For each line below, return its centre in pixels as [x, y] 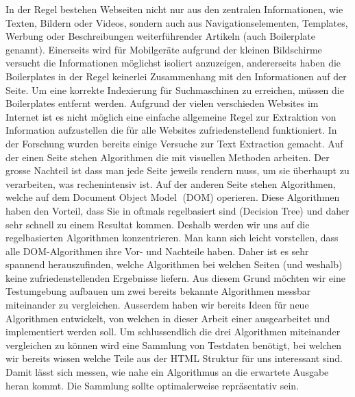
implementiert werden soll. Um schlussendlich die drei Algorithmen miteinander [173, 332]
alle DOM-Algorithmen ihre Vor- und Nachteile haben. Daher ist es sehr [157, 251]
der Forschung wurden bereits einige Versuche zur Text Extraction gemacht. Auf [174, 143]
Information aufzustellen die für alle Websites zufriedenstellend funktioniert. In [171, 130]
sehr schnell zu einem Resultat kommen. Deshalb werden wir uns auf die [158, 224]
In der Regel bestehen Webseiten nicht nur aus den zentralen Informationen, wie [174, 9]
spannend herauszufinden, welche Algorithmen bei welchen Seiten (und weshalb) [174, 264]
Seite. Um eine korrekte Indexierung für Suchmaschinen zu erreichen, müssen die [175, 89]
